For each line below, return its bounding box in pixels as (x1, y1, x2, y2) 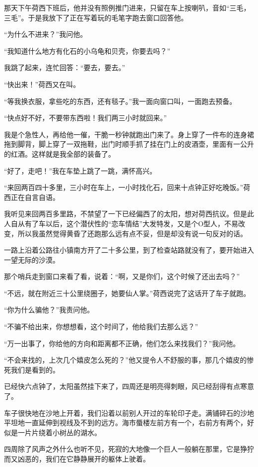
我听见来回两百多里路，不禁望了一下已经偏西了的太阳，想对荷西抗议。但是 (4, 208, 247, 219)
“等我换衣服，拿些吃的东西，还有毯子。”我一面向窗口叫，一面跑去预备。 (4, 95, 237, 106)
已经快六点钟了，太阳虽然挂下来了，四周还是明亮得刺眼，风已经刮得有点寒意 (4, 381, 254, 391)
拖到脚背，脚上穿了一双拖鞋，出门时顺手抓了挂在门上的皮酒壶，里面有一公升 (4, 139, 254, 149)
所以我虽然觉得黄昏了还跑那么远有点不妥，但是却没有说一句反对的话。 (17, 228, 247, 238)
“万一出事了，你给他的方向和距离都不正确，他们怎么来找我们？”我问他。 (4, 338, 240, 348)
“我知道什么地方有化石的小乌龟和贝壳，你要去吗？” (4, 45, 171, 56)
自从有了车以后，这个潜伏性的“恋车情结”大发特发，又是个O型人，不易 (10, 218, 239, 228)
